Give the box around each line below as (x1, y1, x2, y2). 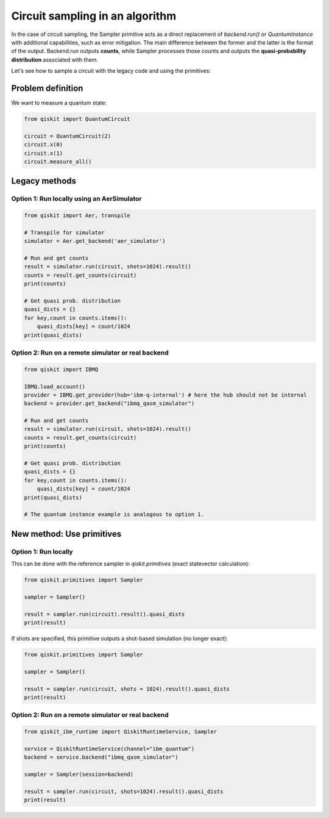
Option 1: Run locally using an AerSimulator (11, 195, 143, 203)
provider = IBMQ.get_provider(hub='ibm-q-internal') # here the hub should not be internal (24, 391, 307, 398)
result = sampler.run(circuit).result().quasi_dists (24, 611, 185, 617)
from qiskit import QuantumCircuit (24, 116, 130, 122)
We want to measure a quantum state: (11, 99, 107, 107)
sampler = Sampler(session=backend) (24, 771, 134, 778)
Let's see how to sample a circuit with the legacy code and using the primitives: (11, 67, 211, 74)
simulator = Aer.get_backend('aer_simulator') (24, 238, 166, 245)
